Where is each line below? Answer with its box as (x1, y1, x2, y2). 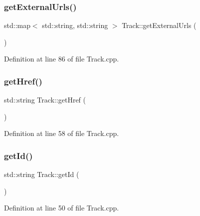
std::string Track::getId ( (4, 169, 79, 179)
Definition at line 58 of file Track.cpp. (4, 128, 119, 138)
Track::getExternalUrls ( (122, 20, 197, 30)
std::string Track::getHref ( (4, 94, 86, 105)
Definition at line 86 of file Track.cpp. (4, 53, 119, 64)
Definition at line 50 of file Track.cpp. (4, 202, 119, 213)
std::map (4, 20, 30, 30)
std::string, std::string (42, 20, 108, 30)
